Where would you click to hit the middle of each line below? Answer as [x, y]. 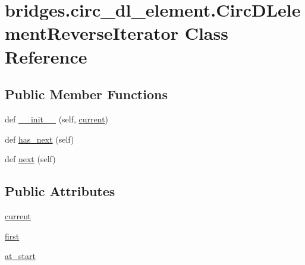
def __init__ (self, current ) [57, 119]
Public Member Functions [86, 94]
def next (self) [30, 159]
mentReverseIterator [92, 33]
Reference [46, 56]
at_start [20, 256]
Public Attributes [60, 191]
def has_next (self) [40, 139]
